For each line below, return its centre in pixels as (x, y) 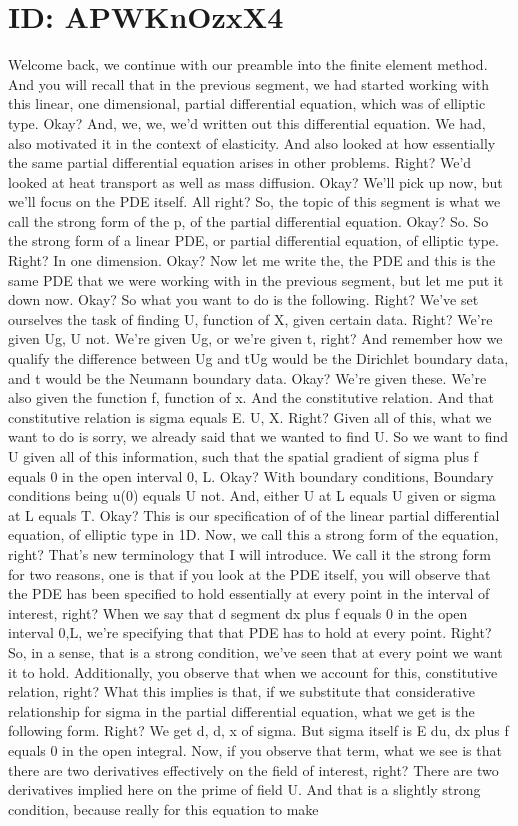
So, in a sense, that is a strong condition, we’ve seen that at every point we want (255, 651)
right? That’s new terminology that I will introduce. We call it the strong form (249, 553)
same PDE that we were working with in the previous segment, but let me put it (256, 279)
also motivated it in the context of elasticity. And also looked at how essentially (252, 142)
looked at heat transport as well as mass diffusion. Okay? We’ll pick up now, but (255, 181)
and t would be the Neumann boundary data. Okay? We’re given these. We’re (247, 377)
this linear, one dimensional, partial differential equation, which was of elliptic (247, 103)
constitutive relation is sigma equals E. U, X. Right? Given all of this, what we (250, 416)
